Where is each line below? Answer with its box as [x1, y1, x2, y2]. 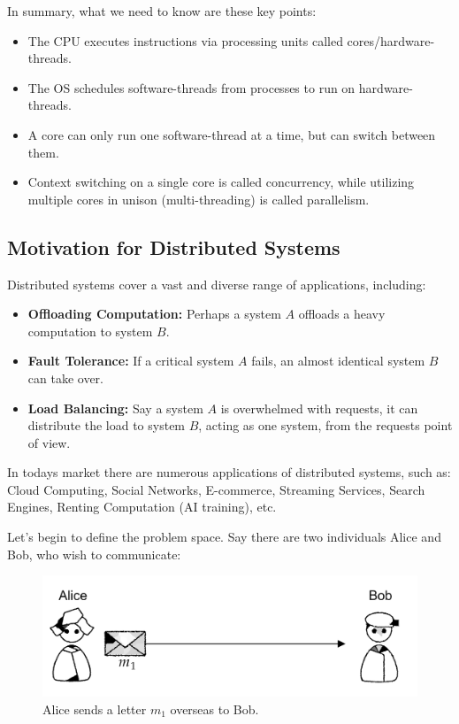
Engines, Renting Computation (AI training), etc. [7, 497, 277, 516]
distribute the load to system [27, 416, 186, 435]
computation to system [27, 321, 153, 340]
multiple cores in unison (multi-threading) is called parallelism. [27, 189, 370, 208]
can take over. [27, 368, 103, 387]
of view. [27, 433, 71, 451]
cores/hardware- [347, 31, 435, 50]
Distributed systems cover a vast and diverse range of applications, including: [7, 274, 426, 293]
